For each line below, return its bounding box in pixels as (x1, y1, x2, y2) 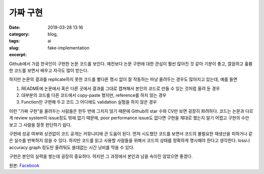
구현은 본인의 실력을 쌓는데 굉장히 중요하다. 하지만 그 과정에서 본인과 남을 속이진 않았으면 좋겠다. (9, 153, 193, 159)
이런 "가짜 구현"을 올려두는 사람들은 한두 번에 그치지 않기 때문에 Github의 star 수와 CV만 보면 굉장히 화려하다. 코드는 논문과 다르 (9, 108, 254, 114)
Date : (9, 24, 21, 30)
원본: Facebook (9, 162, 40, 168)
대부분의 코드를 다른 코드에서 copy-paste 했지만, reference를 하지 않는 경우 (21, 92, 167, 98)
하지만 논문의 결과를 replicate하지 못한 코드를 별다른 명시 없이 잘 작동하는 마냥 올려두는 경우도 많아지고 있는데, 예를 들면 (9, 76, 238, 83)
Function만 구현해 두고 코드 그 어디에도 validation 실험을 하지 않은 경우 (21, 99, 157, 105)
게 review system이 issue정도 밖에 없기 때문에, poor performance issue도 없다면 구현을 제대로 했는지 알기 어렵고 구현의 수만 (9, 115, 249, 121)
